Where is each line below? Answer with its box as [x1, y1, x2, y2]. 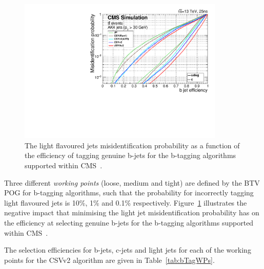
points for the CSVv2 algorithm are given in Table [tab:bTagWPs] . [4, 254, 215, 265]
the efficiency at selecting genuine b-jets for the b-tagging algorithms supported [4, 217, 254, 228]
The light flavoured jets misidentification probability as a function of [25, 140, 240, 150]
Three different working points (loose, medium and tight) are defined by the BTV [4, 177, 260, 188]
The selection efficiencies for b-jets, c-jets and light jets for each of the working [4, 244, 251, 255]
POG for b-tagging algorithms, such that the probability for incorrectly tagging [4, 187, 254, 198]
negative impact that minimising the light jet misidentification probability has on [4, 207, 259, 218]
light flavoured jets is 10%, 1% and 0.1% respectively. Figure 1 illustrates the [4, 197, 247, 208]
